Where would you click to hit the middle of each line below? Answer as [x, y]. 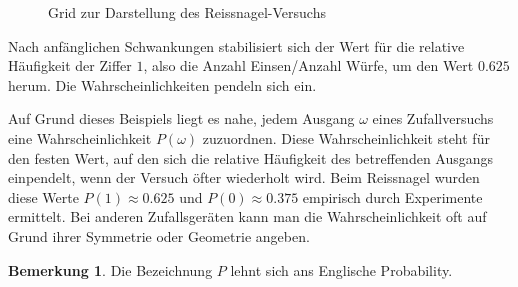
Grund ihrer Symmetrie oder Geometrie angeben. [159, 235]
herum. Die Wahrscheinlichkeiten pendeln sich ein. [162, 84]
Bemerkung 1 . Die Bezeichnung [110, 269]
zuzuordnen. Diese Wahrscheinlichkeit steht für [346, 137]
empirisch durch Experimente [392, 196]
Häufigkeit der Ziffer [70, 65]
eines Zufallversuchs [433, 118]
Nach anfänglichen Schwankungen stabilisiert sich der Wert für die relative [236, 45]
